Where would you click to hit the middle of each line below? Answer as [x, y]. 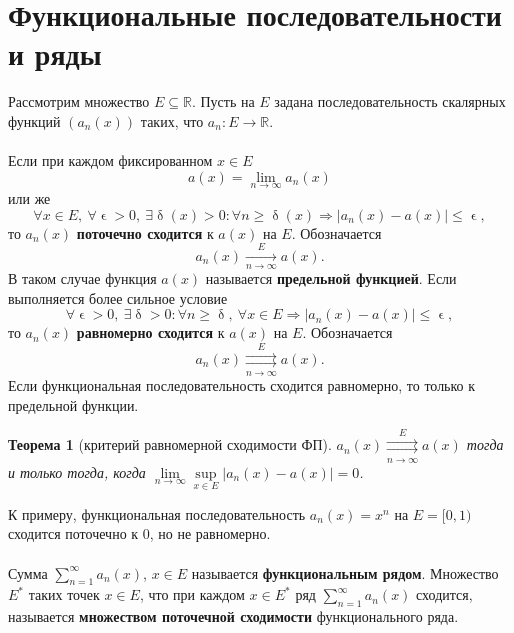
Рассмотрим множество [79, 101]
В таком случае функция [82, 278]
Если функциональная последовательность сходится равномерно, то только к [242, 385]
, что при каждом [192, 594]
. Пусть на [223, 101]
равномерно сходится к [150, 332]
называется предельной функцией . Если [331, 278]
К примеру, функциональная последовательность [157, 513]
